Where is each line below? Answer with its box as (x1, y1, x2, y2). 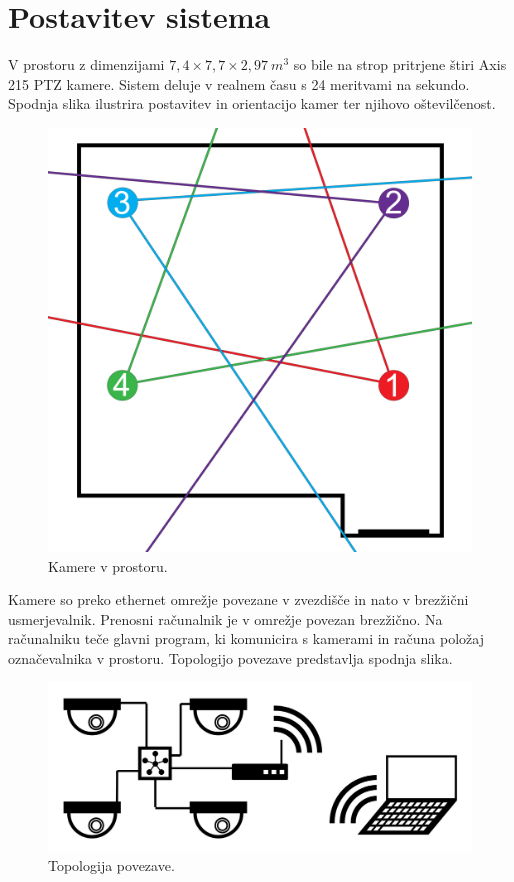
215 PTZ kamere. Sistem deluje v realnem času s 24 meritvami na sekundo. (8, 73, 470, 94)
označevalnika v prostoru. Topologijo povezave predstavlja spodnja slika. (8, 647, 453, 668)
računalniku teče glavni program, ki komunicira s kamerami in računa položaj (8, 628, 484, 649)
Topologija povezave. (48, 855, 175, 876)
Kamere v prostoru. (48, 555, 168, 576)
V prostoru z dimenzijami (8, 54, 165, 75)
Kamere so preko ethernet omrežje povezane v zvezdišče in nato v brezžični (8, 589, 469, 610)
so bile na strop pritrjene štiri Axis (293, 54, 507, 75)
